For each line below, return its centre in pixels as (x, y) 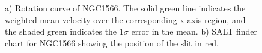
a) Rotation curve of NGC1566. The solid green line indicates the (125, 8)
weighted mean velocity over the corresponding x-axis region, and (125, 19)
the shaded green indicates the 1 (64, 31)
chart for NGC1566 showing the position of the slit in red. (112, 43)
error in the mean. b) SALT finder (194, 31)
